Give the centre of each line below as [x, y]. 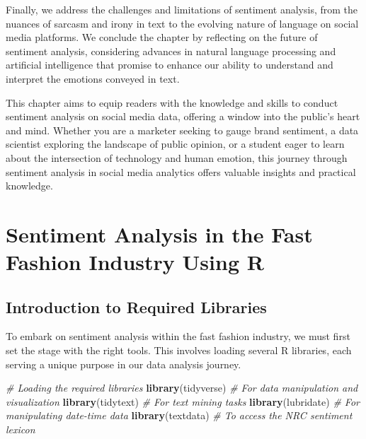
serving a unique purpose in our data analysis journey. [124, 364]
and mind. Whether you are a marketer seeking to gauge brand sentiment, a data [182, 130]
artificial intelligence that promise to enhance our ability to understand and [170, 65]
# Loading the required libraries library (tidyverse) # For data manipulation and [182, 388]
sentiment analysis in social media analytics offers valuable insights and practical [181, 171]
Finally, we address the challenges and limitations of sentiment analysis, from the [182, 9]
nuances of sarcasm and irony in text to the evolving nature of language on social [182, 23]
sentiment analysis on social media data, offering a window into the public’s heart [183, 116]
